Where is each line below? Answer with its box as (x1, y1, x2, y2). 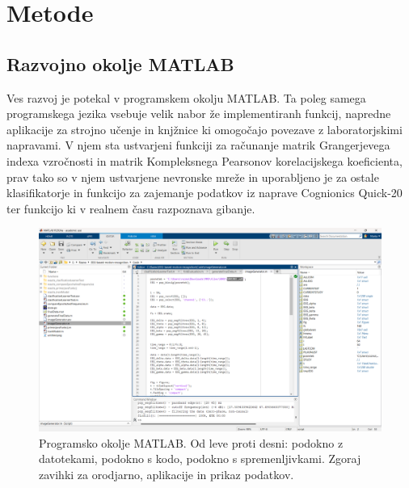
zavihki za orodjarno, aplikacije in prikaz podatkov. (39, 465, 294, 482)
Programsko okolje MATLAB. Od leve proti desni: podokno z (39, 434, 344, 451)
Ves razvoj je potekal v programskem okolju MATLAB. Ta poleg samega (6, 89, 366, 106)
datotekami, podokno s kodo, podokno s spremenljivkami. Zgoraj (39, 450, 361, 467)
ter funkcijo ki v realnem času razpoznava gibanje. (6, 200, 255, 217)
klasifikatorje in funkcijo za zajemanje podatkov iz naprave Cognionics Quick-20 (6, 184, 403, 201)
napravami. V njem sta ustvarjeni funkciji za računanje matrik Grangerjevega (6, 137, 390, 154)
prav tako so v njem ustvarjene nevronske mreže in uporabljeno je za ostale (6, 168, 379, 185)
